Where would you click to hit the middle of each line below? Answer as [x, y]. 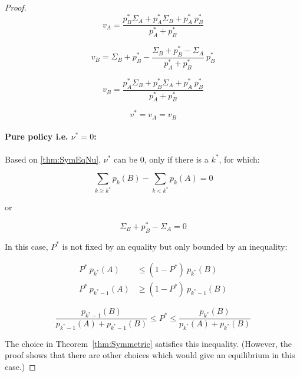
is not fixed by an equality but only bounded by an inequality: [175, 246]
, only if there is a [176, 159]
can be [126, 159]
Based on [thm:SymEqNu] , [53, 159]
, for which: [239, 159]
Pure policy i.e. [37, 136]
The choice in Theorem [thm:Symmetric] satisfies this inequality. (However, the [148, 343]
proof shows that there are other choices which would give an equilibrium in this [150, 355]
